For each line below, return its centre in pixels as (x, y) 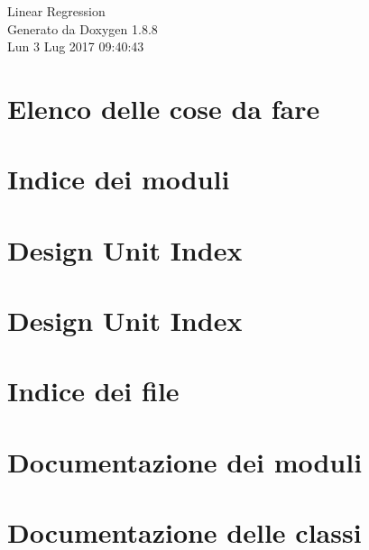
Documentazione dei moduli (185, 461)
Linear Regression (56, 11)
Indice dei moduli (119, 179)
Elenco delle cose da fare (164, 108)
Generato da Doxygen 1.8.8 (83, 28)
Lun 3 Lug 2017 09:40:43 (76, 46)
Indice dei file (93, 391)
